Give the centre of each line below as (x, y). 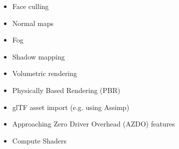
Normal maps (33, 23)
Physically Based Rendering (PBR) (66, 90)
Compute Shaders (39, 140)
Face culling (30, 6)
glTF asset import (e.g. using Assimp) (71, 107)
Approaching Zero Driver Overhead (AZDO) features (93, 124)
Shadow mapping (38, 56)
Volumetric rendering (45, 73)
